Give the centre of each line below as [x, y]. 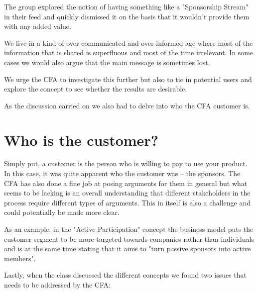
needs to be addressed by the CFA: [57, 285]
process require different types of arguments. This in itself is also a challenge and [128, 202]
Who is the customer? [81, 140]
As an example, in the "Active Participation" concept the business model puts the [129, 229]
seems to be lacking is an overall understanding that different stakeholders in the [127, 193]
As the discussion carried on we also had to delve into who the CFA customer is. [127, 105]
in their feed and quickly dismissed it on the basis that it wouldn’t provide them [127, 16]
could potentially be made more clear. [62, 212]
